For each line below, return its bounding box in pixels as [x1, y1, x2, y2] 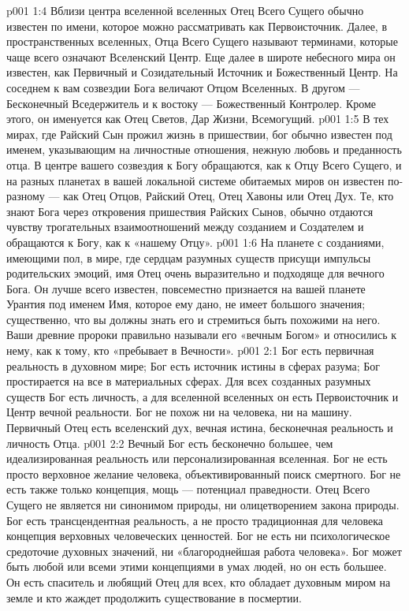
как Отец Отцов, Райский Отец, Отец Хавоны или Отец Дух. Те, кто [63, 188, 394, 204]
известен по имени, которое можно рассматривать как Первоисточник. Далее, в [6, 17, 388, 34]
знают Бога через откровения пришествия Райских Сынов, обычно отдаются [6, 203, 374, 219]
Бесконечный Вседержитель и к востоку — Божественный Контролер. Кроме [6, 95, 377, 111]
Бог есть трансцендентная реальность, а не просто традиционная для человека [6, 512, 384, 528]
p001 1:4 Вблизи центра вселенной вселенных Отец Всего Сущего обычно [6, 2, 364, 18]
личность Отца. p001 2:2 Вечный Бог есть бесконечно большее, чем [6, 434, 333, 451]
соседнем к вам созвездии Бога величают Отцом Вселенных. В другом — [6, 79, 360, 95]
